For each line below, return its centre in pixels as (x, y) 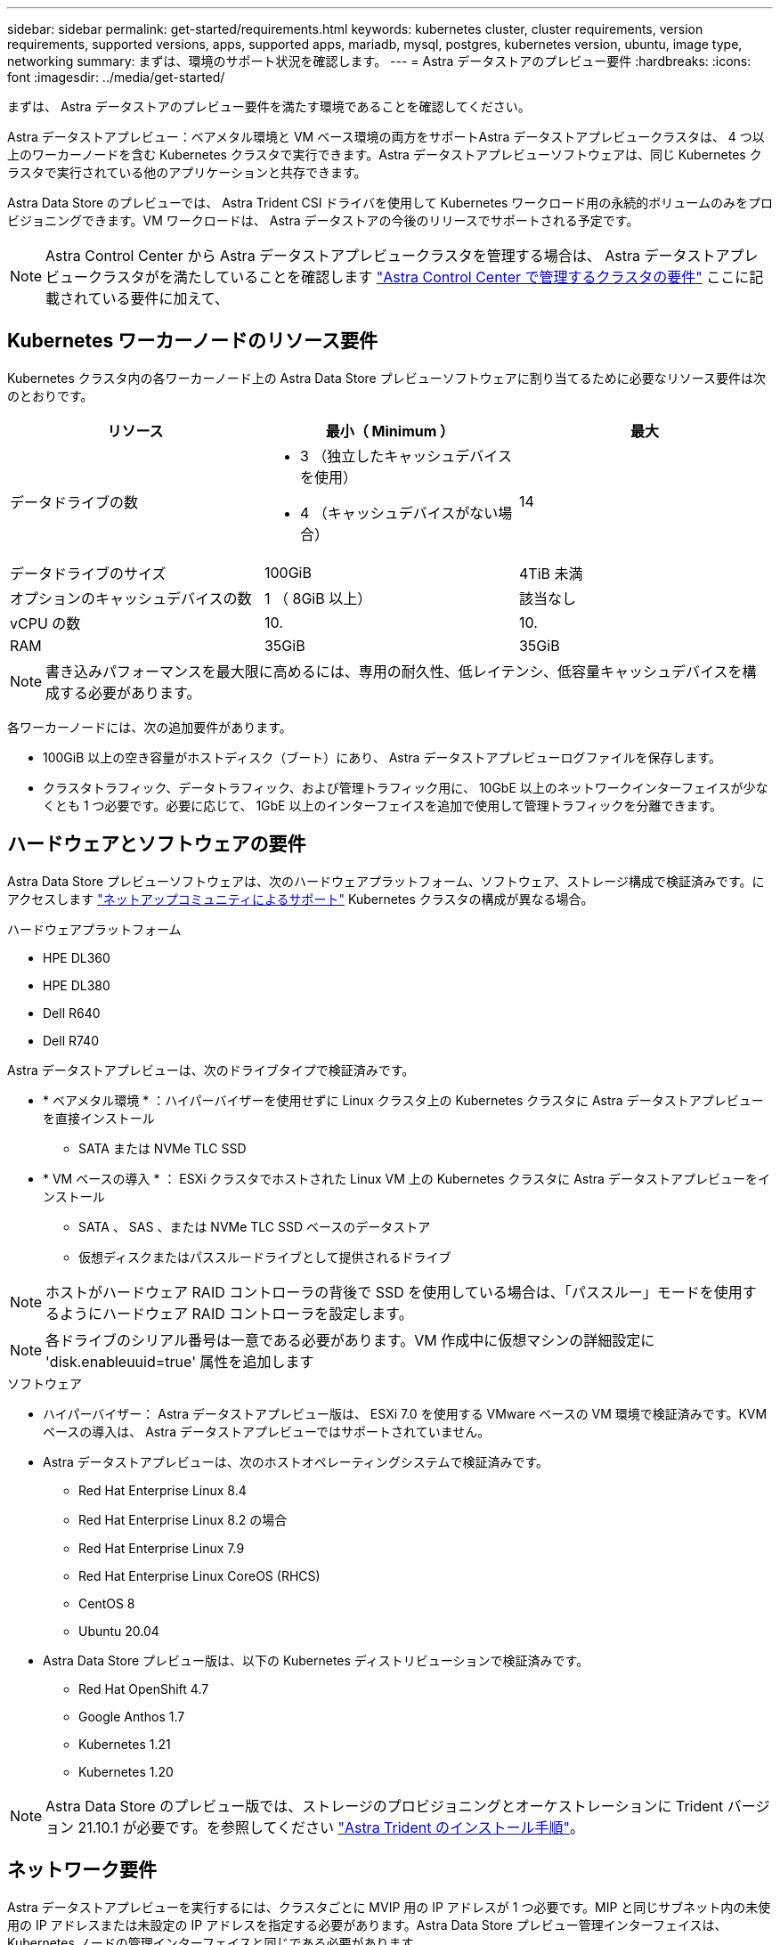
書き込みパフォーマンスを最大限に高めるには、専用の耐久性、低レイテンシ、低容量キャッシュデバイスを (394, 671)
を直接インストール (99, 1118)
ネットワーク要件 (82, 1870)
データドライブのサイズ (88, 573)
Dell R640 (72, 1013)
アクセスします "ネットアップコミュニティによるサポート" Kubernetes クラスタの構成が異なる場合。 (301, 899)
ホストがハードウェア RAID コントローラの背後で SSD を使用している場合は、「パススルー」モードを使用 (394, 1292)
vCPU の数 (45, 623)
